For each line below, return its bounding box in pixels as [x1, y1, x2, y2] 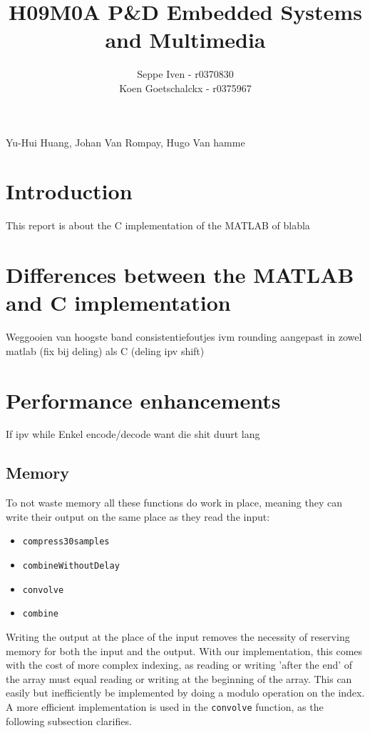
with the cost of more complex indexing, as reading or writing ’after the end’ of [6, 657, 353, 672]
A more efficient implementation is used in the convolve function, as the [6, 699, 324, 714]
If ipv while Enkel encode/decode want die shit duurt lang [6, 427, 260, 442]
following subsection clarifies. [6, 713, 132, 728]
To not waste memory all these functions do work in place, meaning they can [6, 495, 342, 510]
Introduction [6, 176, 133, 206]
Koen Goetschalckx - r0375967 [119, 80, 252, 95]
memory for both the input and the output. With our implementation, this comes [6, 643, 363, 658]
